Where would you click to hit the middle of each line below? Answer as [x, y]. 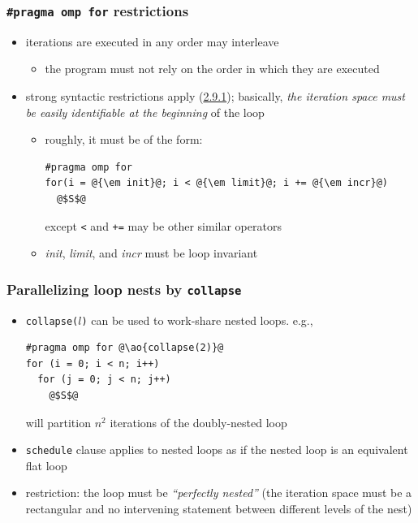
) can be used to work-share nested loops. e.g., [197, 320]
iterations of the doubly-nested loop [198, 422]
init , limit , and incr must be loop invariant [151, 253]
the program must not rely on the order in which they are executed [212, 69]
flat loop [46, 465]
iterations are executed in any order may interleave [152, 41]
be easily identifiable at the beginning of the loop [145, 112]
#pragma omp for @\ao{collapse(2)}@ [125, 348]
